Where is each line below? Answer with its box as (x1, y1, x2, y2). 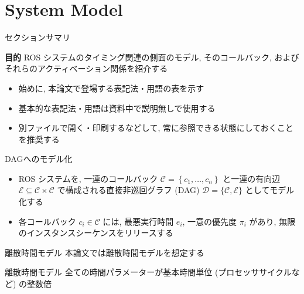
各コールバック (18, 215, 76, 227)
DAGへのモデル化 (5, 153, 73, 165)
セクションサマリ (5, 31, 70, 43)
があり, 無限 (249, 215, 296, 227)
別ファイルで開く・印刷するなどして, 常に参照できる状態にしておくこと (18, 121, 293, 134)
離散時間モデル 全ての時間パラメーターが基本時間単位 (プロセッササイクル (5, 266, 292, 278)
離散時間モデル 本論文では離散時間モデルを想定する (5, 246, 204, 258)
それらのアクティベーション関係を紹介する (5, 62, 168, 75)
